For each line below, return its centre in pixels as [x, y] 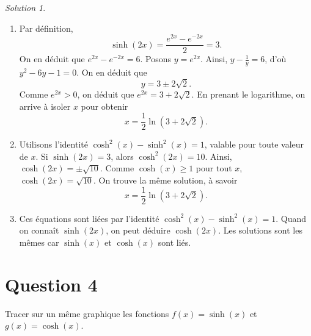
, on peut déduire [138, 230]
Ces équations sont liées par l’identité [89, 218]
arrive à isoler [45, 106]
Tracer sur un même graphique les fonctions [87, 313]
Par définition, [46, 28]
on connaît [39, 230]
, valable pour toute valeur [254, 144]
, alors [122, 156]
